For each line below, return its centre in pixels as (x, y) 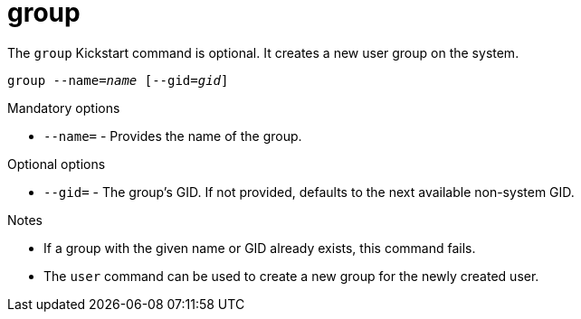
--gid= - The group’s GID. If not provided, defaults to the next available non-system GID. (309, 192)
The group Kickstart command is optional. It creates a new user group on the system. (263, 52)
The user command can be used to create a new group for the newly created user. (291, 276)
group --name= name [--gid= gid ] (118, 80)
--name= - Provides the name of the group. (173, 136)
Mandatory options (64, 108)
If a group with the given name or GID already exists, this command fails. (260, 248)
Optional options (57, 164)
